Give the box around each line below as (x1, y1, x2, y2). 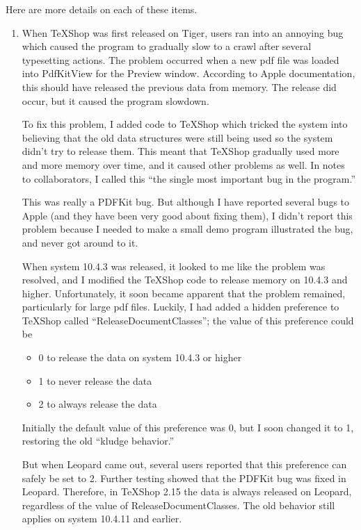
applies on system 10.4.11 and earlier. (22, 511, 182, 526)
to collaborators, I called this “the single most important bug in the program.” (22, 171, 356, 185)
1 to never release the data (38, 373, 152, 388)
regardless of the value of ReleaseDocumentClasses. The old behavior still (22, 497, 335, 512)
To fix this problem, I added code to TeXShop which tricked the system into (22, 117, 348, 131)
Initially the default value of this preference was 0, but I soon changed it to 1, (22, 420, 354, 434)
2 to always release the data (38, 397, 157, 411)
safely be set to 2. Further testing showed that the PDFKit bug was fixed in (22, 470, 346, 485)
